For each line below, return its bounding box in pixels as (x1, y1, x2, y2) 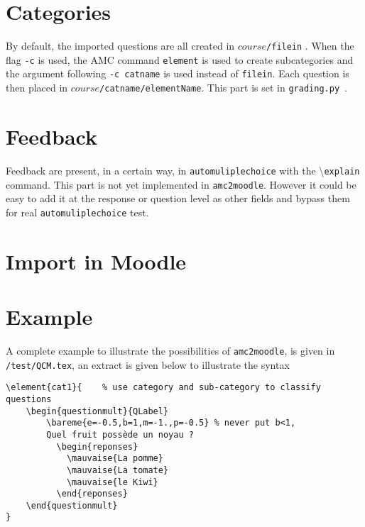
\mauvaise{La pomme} (66, 453, 163, 464)
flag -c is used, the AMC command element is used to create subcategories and (6, 52, 354, 67)
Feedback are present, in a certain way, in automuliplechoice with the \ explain (6, 162, 360, 177)
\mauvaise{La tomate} (66, 465, 169, 475)
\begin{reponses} (56, 441, 138, 452)
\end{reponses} (56, 489, 128, 499)
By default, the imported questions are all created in (6, 38, 235, 53)
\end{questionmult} (26, 500, 118, 511)
